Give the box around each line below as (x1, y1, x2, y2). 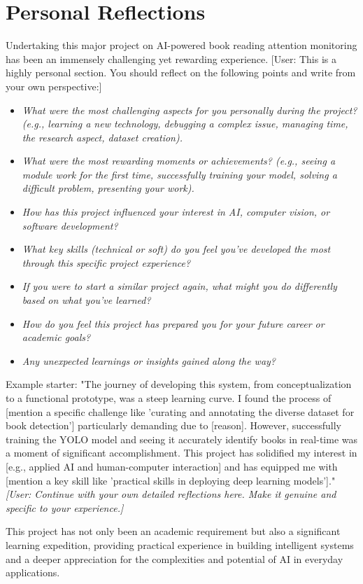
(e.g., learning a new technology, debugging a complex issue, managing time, (22, 116, 348, 131)
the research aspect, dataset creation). (22, 130, 183, 144)
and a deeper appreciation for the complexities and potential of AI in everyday (6, 551, 343, 566)
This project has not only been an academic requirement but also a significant (6, 524, 341, 538)
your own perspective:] (6, 78, 102, 93)
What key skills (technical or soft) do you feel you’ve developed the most (22, 242, 331, 256)
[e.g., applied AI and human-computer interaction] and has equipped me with (6, 459, 338, 473)
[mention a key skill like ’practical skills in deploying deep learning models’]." (6, 473, 336, 487)
